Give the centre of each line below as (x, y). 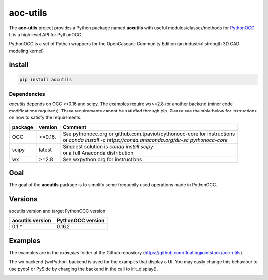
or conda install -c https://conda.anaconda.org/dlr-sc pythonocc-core (145, 140)
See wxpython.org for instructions (102, 159)
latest (45, 150)
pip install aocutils (46, 80)
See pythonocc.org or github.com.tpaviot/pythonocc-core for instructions (149, 134)
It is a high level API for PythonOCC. (46, 34)
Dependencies (27, 94)
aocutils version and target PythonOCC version (57, 211)
